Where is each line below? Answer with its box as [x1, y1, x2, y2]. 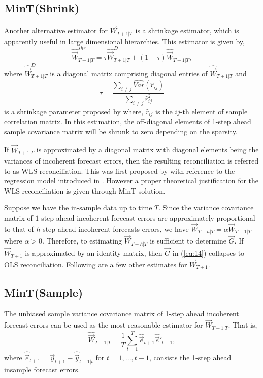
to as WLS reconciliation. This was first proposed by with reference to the [4, 165, 235, 176]
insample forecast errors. [4, 364, 80, 375]
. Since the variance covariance [158, 202, 254, 213]
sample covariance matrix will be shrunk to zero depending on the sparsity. [4, 126, 238, 137]
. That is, [228, 319, 257, 330]
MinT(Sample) [4, 284, 83, 300]
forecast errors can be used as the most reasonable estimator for [4, 319, 203, 330]
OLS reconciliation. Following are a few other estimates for [4, 259, 187, 269]
